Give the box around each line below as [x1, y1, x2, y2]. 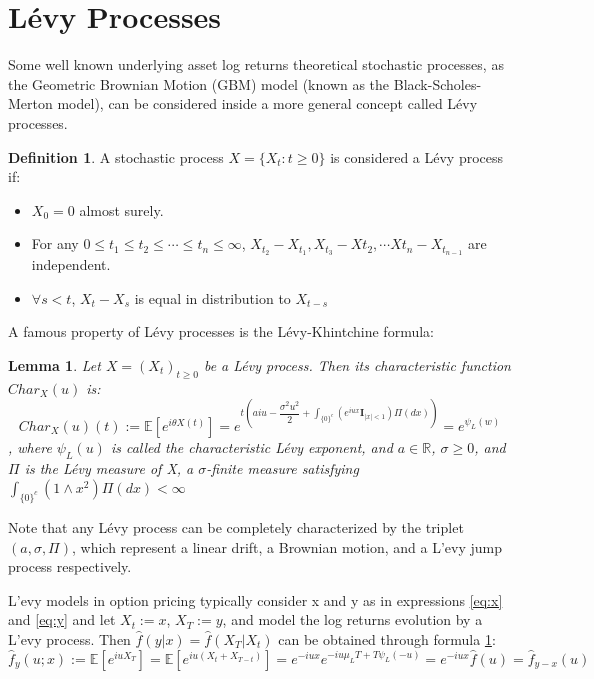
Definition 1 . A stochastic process [8, 146, 224, 167]
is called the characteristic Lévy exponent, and [110, 436, 393, 457]
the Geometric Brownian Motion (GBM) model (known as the [8, 73, 390, 94]
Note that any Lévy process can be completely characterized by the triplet [8, 517, 464, 537]
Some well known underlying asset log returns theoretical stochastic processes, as [8, 54, 504, 75]
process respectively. [8, 556, 132, 577]
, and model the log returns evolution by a [222, 609, 483, 630]
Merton [8, 93, 53, 114]
